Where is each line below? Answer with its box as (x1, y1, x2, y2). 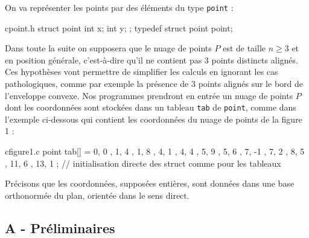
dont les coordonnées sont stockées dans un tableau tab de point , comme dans (5, 101, 296, 114)
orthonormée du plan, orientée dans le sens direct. (5, 188, 190, 201)
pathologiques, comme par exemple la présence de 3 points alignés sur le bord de (5, 77, 304, 90)
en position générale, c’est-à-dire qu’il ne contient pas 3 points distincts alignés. (5, 53, 298, 66)
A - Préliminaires (5, 218, 115, 237)
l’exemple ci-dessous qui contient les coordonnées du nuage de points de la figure (5, 112, 302, 125)
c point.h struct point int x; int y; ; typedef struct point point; (5, 21, 233, 34)
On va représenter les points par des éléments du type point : (5, 1, 234, 13)
